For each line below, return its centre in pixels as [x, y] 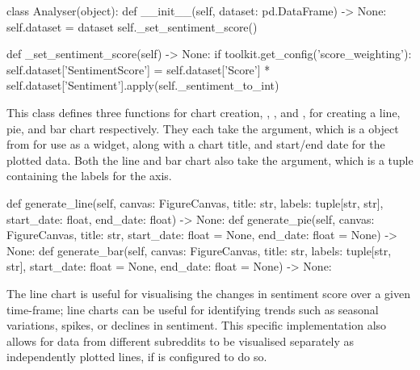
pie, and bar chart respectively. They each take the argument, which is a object [203, 128]
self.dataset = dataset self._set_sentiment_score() [132, 26]
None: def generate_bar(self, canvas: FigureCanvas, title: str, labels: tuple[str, [199, 250]
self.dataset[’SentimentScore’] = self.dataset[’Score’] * [139, 69]
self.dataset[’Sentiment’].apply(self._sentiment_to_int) [143, 85]
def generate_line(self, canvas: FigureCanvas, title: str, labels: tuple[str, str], [195, 202]
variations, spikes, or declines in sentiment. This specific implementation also [197, 325]
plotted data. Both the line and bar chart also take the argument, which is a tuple [210, 160]
